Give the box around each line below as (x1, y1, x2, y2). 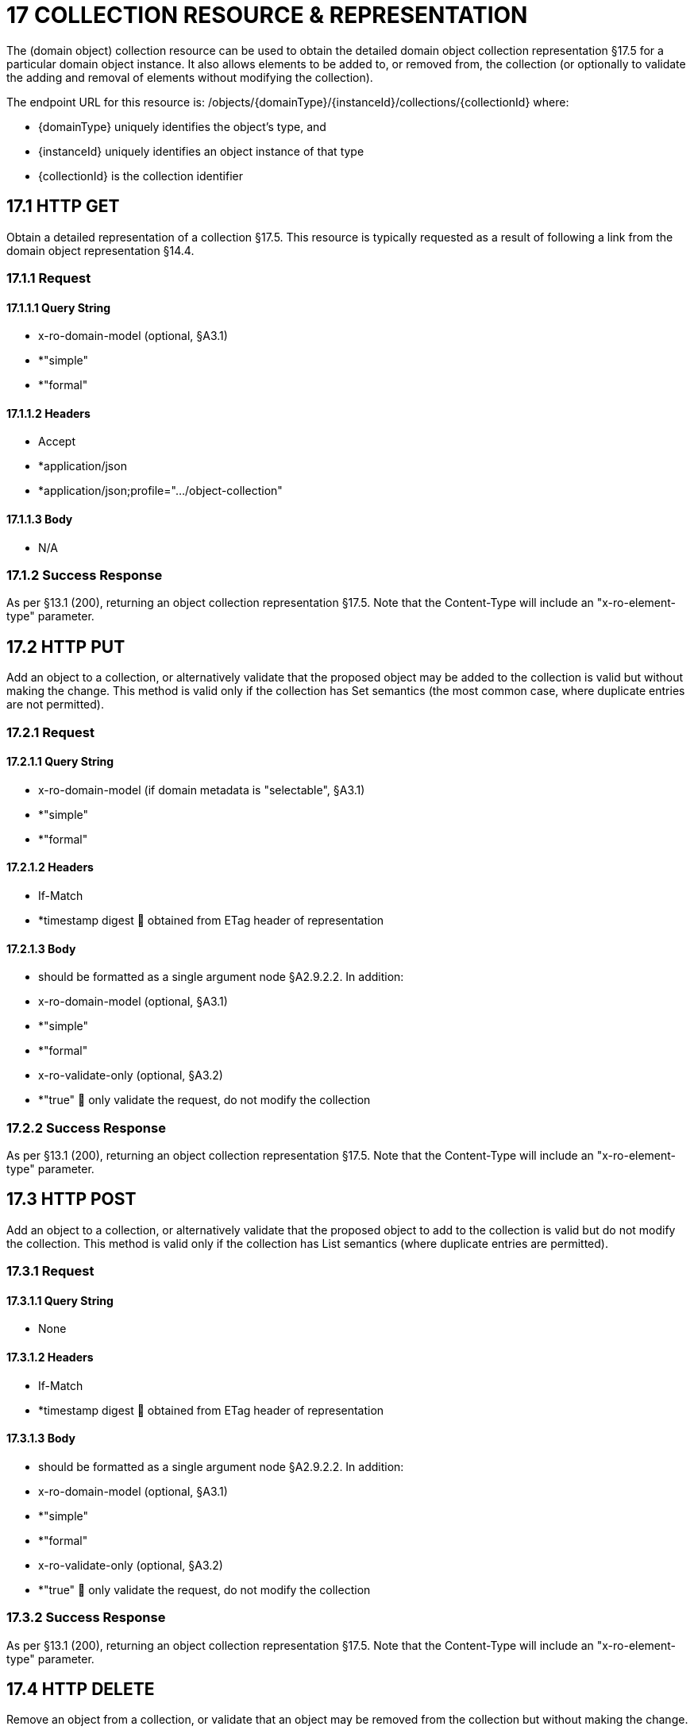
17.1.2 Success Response (6, 567, 163, 583)
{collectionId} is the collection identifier (38, 168, 243, 183)
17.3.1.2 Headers (6, 1350, 94, 1365)
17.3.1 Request (6, 1263, 94, 1280)
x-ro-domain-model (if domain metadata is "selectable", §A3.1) (38, 782, 365, 797)
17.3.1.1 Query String (6, 1293, 114, 1307)
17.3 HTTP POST (6, 1189, 137, 1210)
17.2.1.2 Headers (6, 860, 94, 875)
